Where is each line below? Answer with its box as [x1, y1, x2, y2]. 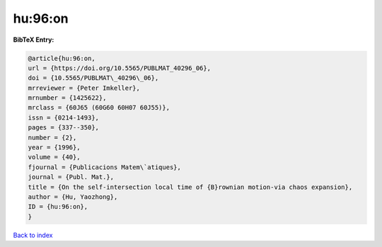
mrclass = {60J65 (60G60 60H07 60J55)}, [28, 103, 170, 112]
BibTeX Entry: [13, 35, 54, 44]
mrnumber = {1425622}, [28, 94, 107, 102]
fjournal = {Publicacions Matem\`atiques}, [28, 163, 182, 171]
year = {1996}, [28, 144, 81, 151]
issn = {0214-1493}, [28, 113, 99, 122]
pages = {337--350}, [28, 124, 99, 132]
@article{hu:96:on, [28, 54, 95, 62]
